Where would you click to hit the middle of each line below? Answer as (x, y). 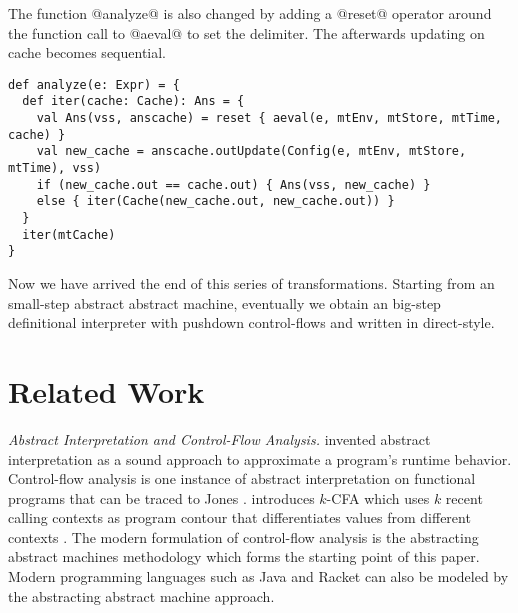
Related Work (106, 390)
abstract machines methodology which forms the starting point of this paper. (244, 556)
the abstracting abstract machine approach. (141, 595)
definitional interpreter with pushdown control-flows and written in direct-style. (251, 322)
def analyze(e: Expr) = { (94, 84)
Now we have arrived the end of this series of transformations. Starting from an (251, 283)
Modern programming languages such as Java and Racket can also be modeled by (258, 576)
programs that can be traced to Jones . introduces (161, 497)
